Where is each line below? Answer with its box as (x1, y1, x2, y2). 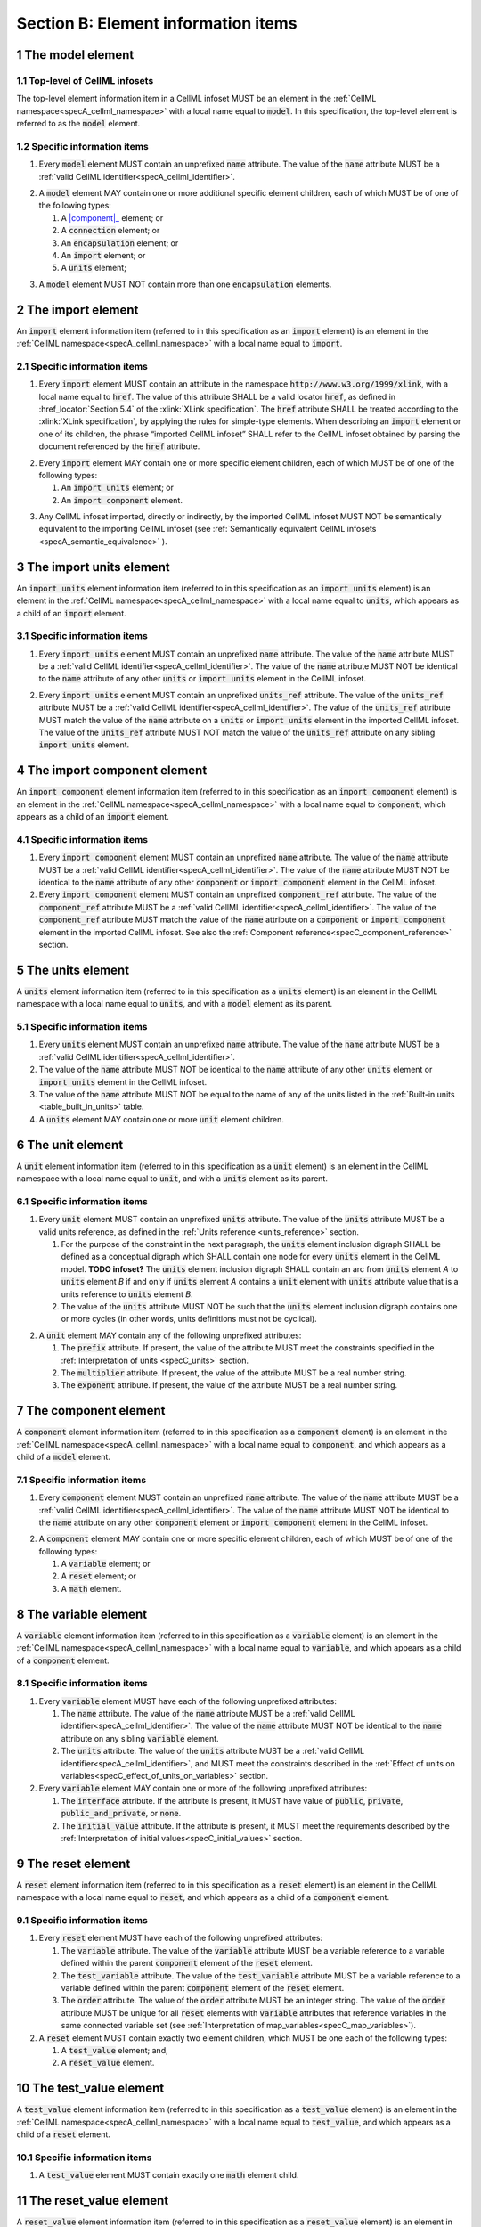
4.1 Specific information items (16, 833, 149, 845)
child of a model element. (16, 1451, 111, 1462)
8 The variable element (16, 1606, 147, 1621)
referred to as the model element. (16, 118, 141, 129)
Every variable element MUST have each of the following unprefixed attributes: (38, 1695, 338, 1706)
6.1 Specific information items (16, 1195, 149, 1207)
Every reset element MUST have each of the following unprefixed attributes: (38, 1933, 323, 1944)
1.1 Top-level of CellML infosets (16, 74, 154, 86)
